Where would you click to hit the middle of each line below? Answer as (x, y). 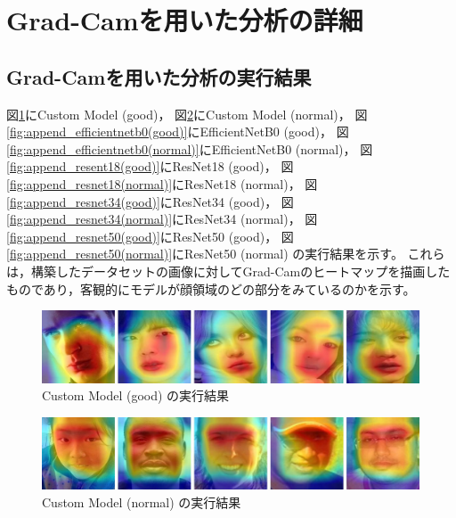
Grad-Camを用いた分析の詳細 (185, 20)
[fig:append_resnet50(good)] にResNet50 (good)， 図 (150, 236)
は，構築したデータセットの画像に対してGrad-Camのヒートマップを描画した (228, 271)
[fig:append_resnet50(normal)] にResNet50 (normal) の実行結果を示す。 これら (226, 254)
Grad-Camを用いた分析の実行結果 (159, 76)
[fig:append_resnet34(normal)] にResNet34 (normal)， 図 (162, 219)
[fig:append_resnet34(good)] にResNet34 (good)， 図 (150, 201)
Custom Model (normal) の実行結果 (142, 502)
